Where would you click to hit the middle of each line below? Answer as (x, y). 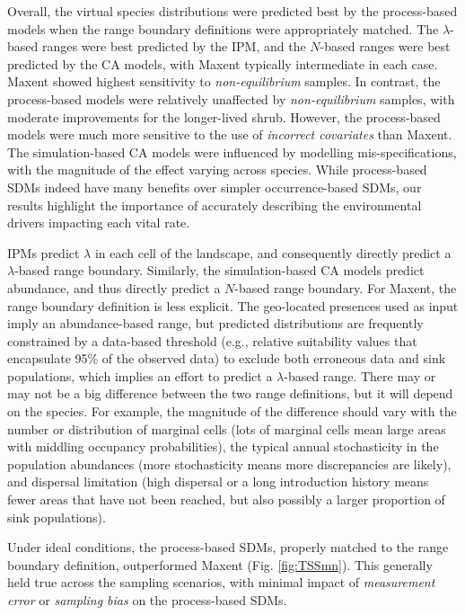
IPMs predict (44, 252)
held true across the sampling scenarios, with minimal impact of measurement (221, 582)
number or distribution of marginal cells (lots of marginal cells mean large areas (227, 428)
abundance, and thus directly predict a (114, 287)
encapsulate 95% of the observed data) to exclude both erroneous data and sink (227, 358)
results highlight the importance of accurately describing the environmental (215, 205)
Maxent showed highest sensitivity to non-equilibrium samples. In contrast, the (224, 81)
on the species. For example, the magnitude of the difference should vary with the (232, 411)
